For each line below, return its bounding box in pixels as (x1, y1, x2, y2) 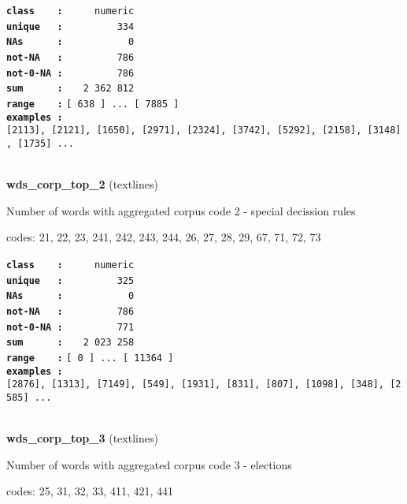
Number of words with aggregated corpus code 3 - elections (6, 456, 292, 472)
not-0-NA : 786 (6, 67, 135, 79)
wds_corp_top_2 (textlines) (6, 176, 158, 192)
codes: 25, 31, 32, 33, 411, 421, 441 (6, 483, 174, 499)
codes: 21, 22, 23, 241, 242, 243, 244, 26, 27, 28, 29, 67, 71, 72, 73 (6, 229, 321, 245)
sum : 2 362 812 (6, 83, 135, 95)
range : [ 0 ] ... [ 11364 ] (6, 352, 174, 364)
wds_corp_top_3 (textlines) (6, 430, 158, 446)
